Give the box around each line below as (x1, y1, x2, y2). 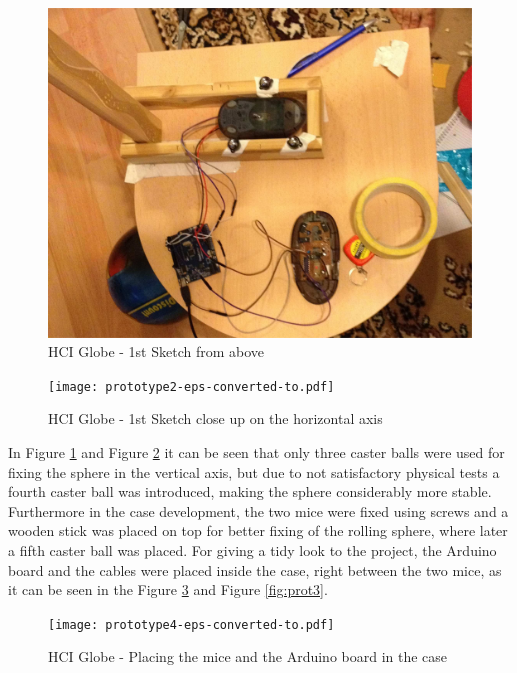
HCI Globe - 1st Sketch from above (48, 341, 265, 362)
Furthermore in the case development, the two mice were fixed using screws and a (8, 500, 509, 521)
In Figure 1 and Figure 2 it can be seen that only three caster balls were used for (8, 442, 505, 463)
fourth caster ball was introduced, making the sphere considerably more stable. (8, 481, 492, 502)
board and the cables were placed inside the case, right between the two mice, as (8, 559, 502, 580)
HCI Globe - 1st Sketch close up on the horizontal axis (48, 408, 383, 429)
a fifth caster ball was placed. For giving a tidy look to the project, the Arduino (8, 540, 497, 560)
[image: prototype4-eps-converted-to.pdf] (48, 617, 335, 632)
